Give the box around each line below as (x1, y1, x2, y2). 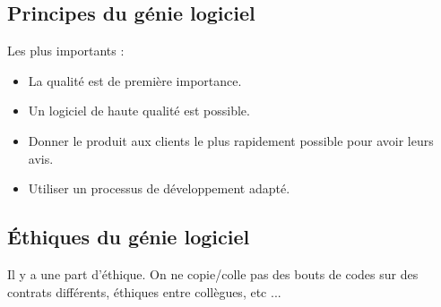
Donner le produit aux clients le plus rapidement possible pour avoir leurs (28, 131, 434, 149)
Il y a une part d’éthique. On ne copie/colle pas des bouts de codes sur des (7, 264, 419, 283)
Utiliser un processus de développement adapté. (28, 179, 290, 198)
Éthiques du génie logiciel (7, 223, 250, 251)
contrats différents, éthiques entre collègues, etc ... (7, 282, 281, 301)
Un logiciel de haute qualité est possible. (28, 101, 250, 120)
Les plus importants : (7, 41, 125, 60)
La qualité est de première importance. (28, 71, 242, 90)
